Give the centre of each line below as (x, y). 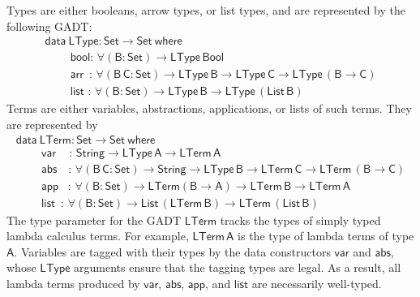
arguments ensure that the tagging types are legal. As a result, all (238, 267)
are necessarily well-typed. (317, 284)
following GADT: (49, 26)
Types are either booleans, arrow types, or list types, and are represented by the (206, 10)
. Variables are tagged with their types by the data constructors (172, 251)
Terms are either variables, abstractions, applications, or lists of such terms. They (209, 108)
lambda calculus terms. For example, (98, 236)
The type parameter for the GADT (94, 220)
